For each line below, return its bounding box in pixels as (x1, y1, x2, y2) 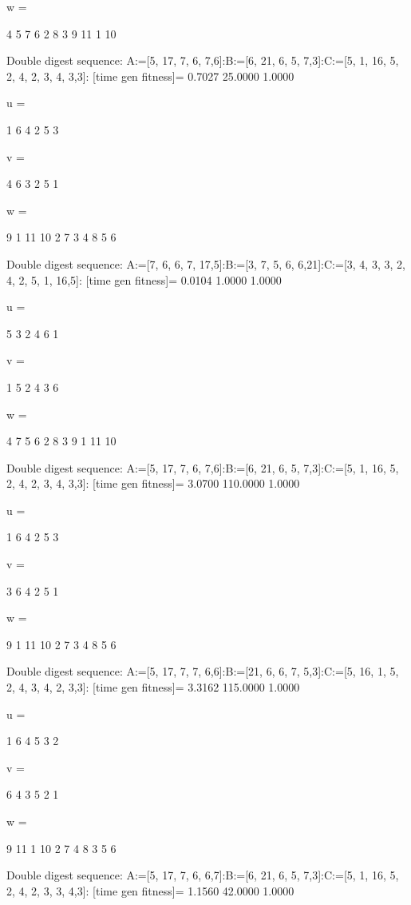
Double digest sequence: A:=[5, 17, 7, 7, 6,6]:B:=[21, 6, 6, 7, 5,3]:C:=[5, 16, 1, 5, (6, 663, 399, 680)
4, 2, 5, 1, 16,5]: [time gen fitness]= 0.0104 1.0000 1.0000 (6, 271, 282, 288)
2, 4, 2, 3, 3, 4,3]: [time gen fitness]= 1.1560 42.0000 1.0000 (6, 882, 294, 899)
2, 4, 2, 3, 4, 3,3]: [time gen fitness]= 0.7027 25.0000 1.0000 (6, 67, 294, 84)
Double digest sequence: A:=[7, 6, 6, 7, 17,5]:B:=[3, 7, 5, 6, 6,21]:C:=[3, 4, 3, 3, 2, (6, 255, 405, 272)
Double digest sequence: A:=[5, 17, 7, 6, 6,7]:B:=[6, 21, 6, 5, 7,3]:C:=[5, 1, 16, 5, (6, 867, 399, 883)
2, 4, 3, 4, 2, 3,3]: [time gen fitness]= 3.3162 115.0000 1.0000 (6, 679, 300, 696)
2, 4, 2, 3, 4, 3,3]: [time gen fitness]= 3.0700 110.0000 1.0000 (6, 475, 300, 492)
